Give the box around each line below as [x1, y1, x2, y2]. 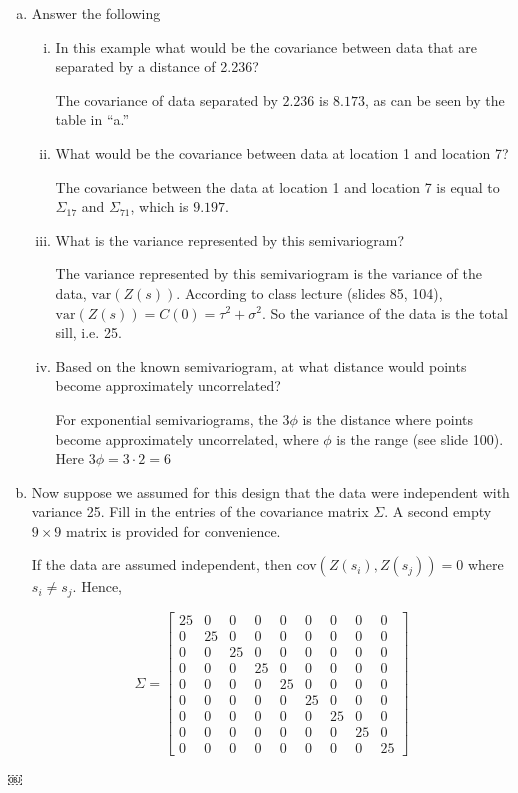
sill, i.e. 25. [55, 322, 122, 343]
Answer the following [31, 3, 161, 23]
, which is [130, 196, 189, 217]
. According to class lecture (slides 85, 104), [176, 282, 443, 303]
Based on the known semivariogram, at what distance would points [55, 355, 467, 376]
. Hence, [72, 576, 122, 597]
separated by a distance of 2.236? [55, 56, 259, 77]
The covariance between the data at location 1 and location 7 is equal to [55, 176, 500, 197]
